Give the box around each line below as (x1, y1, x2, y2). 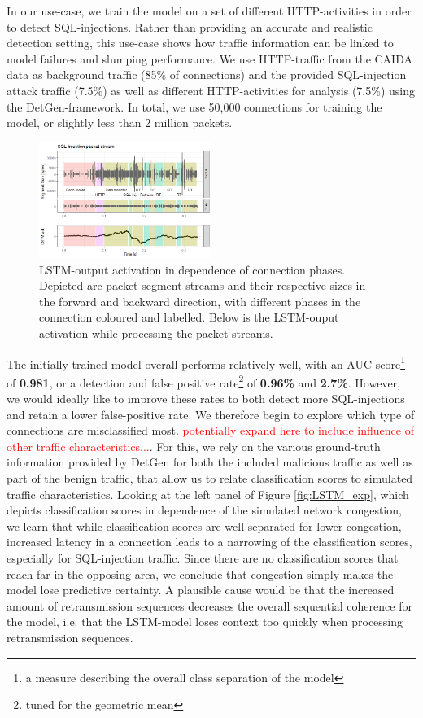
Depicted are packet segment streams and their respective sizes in (39, 277, 366, 294)
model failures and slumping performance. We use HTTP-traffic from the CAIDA (7, 50, 412, 67)
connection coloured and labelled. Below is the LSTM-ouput (39, 309, 339, 326)
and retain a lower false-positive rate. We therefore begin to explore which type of (7, 405, 415, 422)
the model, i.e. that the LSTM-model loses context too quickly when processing (7, 613, 403, 630)
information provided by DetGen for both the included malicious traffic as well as (7, 453, 413, 471)
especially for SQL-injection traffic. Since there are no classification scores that (7, 549, 399, 566)
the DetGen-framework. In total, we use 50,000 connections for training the (7, 98, 382, 115)
